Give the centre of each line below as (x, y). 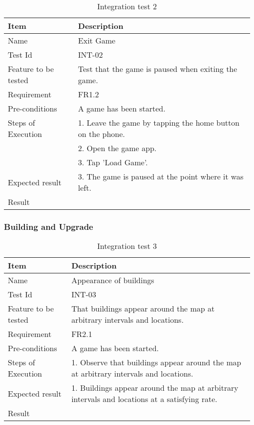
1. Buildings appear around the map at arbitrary (155, 388)
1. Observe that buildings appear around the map (156, 362)
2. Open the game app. (117, 148)
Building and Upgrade (49, 226)
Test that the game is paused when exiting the (158, 69)
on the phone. (101, 134)
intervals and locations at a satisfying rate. (144, 399)
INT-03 (84, 294)
